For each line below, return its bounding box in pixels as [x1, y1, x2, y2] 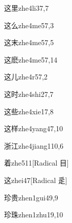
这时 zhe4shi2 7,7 [4, 88, 54, 99]
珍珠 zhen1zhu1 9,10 [4, 209, 63, 220]
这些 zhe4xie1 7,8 [4, 106, 54, 116]
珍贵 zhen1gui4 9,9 [4, 192, 58, 202]
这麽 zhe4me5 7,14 [4, 54, 58, 65]
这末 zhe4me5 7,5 [4, 37, 54, 48]
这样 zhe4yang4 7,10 [4, 123, 63, 134]
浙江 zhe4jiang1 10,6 [4, 140, 64, 151]
